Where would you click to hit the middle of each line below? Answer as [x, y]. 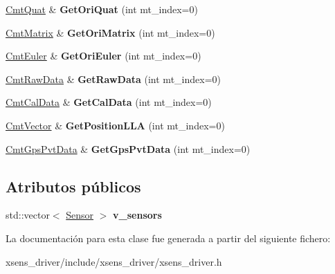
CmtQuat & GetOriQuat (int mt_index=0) [102, 9]
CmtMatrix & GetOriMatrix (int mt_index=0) [110, 32]
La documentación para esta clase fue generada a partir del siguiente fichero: [168, 238]
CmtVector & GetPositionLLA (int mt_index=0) [115, 125]
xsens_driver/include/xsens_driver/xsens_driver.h [114, 261]
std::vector [28, 215]
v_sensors [137, 215]
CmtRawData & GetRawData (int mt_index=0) [113, 79]
